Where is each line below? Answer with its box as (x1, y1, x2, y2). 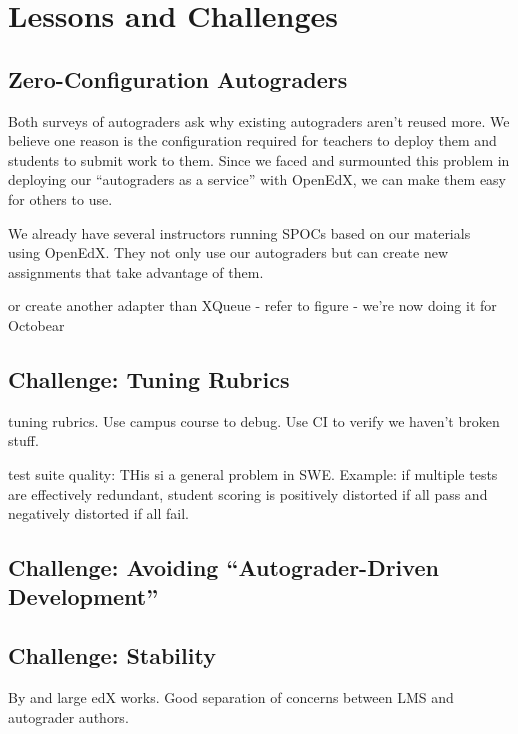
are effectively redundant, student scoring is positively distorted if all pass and (8, 483, 488, 504)
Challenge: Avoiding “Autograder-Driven (8, 552, 439, 583)
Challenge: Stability (8, 640, 216, 671)
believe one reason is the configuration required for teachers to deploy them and (8, 130, 497, 151)
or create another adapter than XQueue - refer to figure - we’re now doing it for (8, 295, 497, 316)
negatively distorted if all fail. (8, 503, 189, 524)
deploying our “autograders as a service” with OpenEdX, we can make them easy (8, 169, 507, 190)
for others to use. (8, 188, 113, 209)
